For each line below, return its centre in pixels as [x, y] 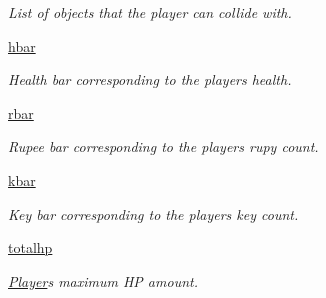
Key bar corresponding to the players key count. [153, 213]
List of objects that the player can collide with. [150, 12]
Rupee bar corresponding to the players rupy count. [163, 146]
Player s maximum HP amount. [103, 280]
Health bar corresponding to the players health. [150, 79]
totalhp [30, 247]
